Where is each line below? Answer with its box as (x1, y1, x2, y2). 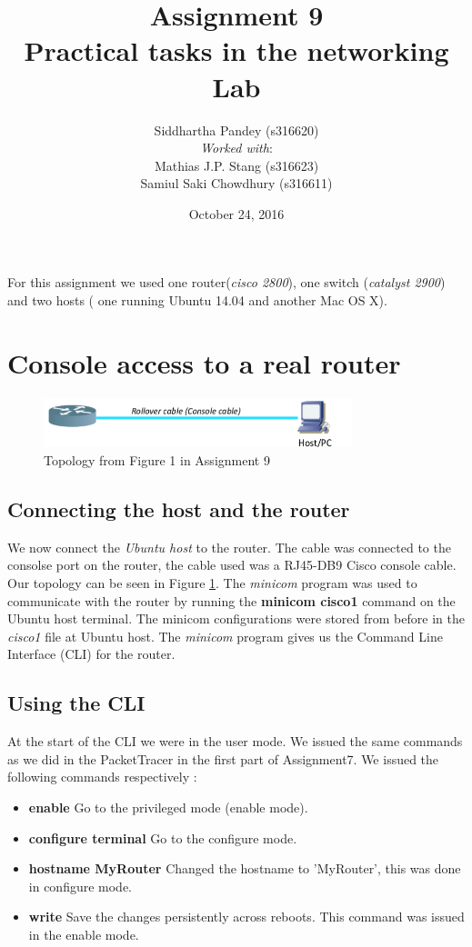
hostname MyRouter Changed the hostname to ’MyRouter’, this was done (28, 859, 461, 878)
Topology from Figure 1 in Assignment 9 (44, 450, 270, 469)
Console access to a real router (7, 344, 401, 381)
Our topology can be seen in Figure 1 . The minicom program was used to (7, 573, 417, 592)
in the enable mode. (28, 924, 139, 943)
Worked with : (200, 138, 273, 157)
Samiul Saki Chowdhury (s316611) (140, 174, 333, 193)
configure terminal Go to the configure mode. (28, 828, 297, 847)
